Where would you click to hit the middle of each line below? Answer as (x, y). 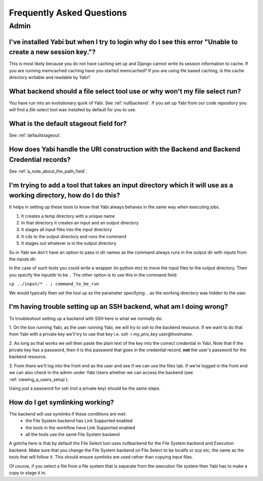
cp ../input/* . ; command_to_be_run (54, 284)
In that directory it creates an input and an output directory (80, 223)
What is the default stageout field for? (68, 124)
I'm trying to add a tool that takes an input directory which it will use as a (121, 185)
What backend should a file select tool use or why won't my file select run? (125, 91)
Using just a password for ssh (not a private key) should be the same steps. (85, 388)
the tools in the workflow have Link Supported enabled (80, 427)
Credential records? (40, 159)
